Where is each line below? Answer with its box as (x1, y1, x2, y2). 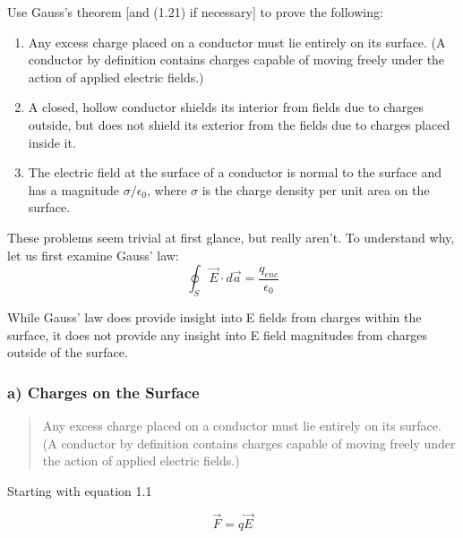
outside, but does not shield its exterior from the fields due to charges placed (28, 115, 450, 133)
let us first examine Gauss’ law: (7, 245, 179, 264)
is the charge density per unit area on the (201, 180, 430, 199)
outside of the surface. (7, 343, 128, 362)
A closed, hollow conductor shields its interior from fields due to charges (28, 98, 424, 116)
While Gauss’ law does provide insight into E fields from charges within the (7, 307, 422, 326)
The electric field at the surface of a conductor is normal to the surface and (28, 163, 442, 182)
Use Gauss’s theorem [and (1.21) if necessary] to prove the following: (7, 3, 383, 21)
